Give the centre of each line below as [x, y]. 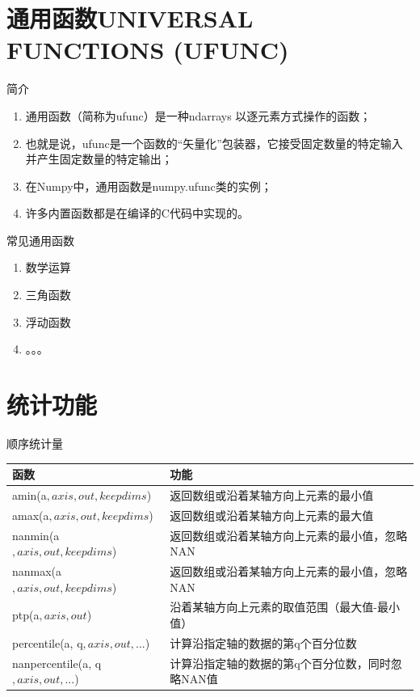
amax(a [31, 515]
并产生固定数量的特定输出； [99, 159]
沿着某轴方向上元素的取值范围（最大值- [273, 607]
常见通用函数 [40, 240]
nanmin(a [36, 535]
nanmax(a [37, 571]
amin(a [29, 494]
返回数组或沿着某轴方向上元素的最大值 [272, 515]
